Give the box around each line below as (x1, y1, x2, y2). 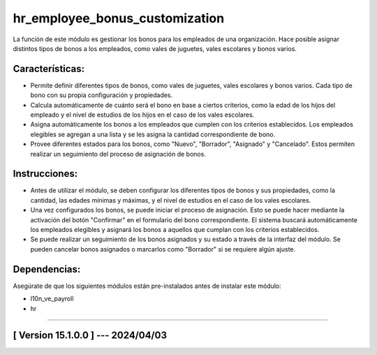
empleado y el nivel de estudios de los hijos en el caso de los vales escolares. (30, 110, 255, 119)
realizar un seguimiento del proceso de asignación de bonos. (30, 150, 206, 158)
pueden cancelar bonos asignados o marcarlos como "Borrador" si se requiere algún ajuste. (30, 245, 296, 253)
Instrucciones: (13, 168, 78, 180)
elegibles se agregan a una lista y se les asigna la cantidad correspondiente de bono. (30, 130, 276, 138)
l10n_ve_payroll (30, 294, 74, 303)
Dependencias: (13, 263, 81, 275)
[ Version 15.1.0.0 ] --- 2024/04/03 (13, 329, 168, 342)
